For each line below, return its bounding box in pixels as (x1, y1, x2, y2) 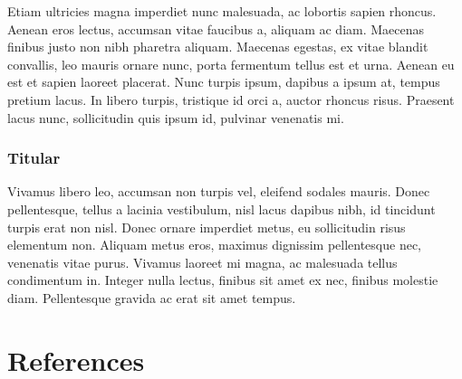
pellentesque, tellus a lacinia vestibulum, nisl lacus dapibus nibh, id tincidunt (7, 199, 436, 218)
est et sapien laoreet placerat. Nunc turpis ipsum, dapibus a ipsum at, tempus (7, 72, 440, 91)
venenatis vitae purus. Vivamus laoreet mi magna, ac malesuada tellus (7, 252, 398, 271)
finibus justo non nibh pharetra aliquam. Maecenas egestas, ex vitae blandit (7, 37, 428, 56)
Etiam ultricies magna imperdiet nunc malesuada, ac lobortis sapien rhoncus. (7, 2, 437, 20)
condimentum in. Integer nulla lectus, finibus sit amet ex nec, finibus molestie (7, 270, 438, 289)
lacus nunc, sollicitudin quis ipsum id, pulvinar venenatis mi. (7, 108, 344, 127)
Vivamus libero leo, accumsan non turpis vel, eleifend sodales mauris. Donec (7, 182, 430, 201)
